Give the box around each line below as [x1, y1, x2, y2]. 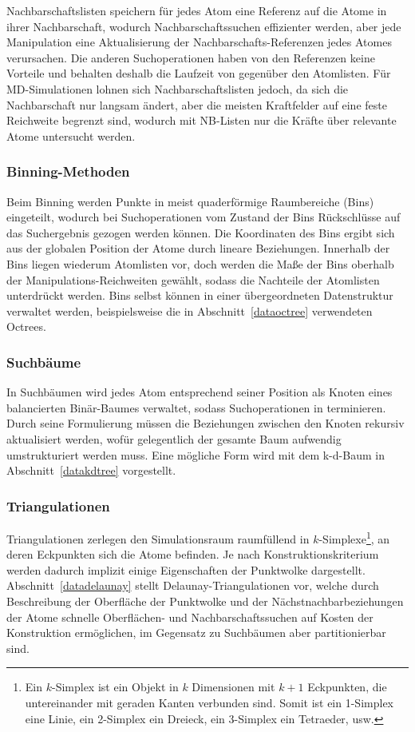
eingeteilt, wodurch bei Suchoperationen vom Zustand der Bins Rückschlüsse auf [6, 209, 401, 225]
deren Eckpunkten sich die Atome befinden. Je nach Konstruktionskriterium [6, 546, 379, 563]
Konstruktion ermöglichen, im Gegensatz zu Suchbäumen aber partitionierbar [6, 624, 386, 641]
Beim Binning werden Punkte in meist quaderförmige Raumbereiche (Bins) [6, 193, 374, 209]
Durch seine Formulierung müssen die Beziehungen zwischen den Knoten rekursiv [6, 415, 405, 432]
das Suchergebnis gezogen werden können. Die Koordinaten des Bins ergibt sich [6, 224, 395, 241]
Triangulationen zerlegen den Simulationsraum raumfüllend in [6, 530, 310, 547]
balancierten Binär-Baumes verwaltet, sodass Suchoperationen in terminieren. [6, 399, 386, 416]
